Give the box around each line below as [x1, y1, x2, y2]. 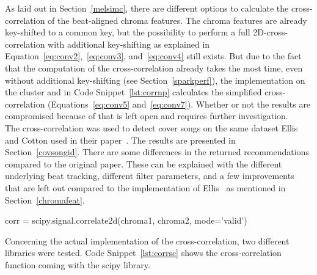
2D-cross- [253, 26, 288, 38]
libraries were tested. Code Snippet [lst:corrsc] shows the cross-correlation [5, 246, 282, 259]
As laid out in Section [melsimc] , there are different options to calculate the [5, 2, 289, 14]
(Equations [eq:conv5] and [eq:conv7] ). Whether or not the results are [48, 97, 311, 110]
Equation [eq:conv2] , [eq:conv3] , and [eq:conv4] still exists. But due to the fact [5, 50, 302, 62]
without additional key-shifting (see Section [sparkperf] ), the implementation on [5, 73, 305, 86]
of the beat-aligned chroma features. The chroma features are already [48, 13, 307, 26]
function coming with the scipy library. [5, 258, 150, 271]
